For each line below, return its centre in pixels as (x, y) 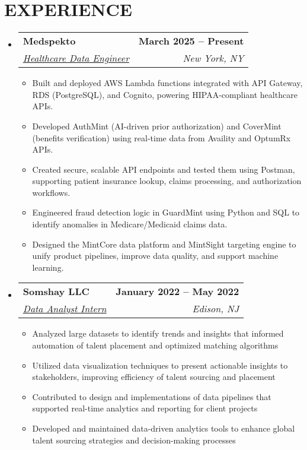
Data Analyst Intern (65, 309)
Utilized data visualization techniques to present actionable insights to (160, 365)
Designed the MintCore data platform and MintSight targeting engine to (164, 244)
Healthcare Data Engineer (76, 58)
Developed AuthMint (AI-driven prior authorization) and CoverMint (157, 126)
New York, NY (213, 58)
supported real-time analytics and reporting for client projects (145, 408)
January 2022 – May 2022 (178, 291)
